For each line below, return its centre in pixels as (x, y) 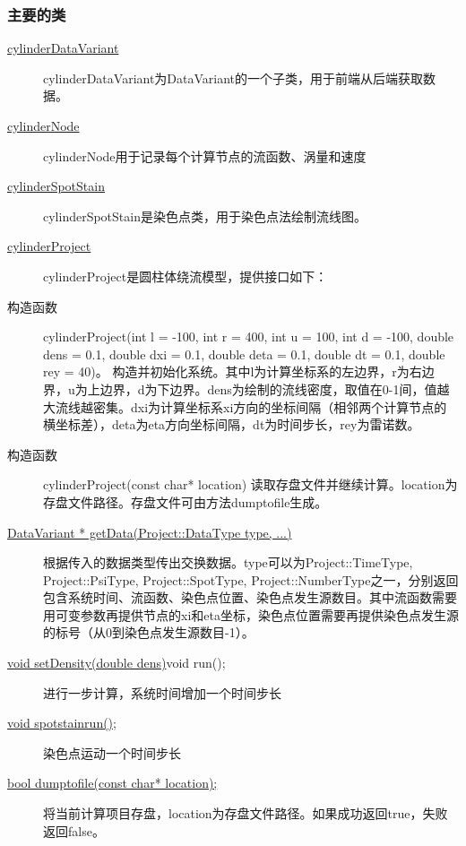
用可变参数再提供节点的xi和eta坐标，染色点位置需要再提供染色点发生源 (251, 614)
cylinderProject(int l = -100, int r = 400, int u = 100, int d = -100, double (249, 337)
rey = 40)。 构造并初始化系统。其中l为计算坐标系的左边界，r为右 (233, 371)
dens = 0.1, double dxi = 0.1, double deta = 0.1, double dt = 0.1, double (244, 354)
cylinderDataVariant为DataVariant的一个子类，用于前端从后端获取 (233, 78)
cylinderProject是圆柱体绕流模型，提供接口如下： (186, 276)
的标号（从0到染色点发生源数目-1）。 (149, 632)
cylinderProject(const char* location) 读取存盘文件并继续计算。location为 (250, 484)
